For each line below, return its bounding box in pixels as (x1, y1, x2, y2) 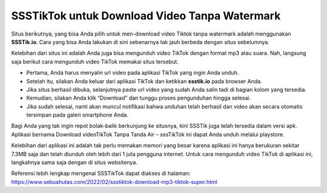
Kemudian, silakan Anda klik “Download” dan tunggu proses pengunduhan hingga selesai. (26, 94, 251, 102)
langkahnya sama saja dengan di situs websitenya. (11, 159, 137, 166)
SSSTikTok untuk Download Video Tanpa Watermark (11, 9, 281, 22)
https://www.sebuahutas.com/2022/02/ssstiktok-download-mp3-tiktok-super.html (11, 178, 217, 185)
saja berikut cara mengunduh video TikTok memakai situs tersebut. (11, 58, 179, 65)
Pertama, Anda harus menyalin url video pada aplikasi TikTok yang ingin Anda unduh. (26, 69, 239, 77)
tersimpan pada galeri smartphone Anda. (26, 112, 128, 119)
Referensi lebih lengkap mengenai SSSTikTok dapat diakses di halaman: (11, 169, 191, 177)
